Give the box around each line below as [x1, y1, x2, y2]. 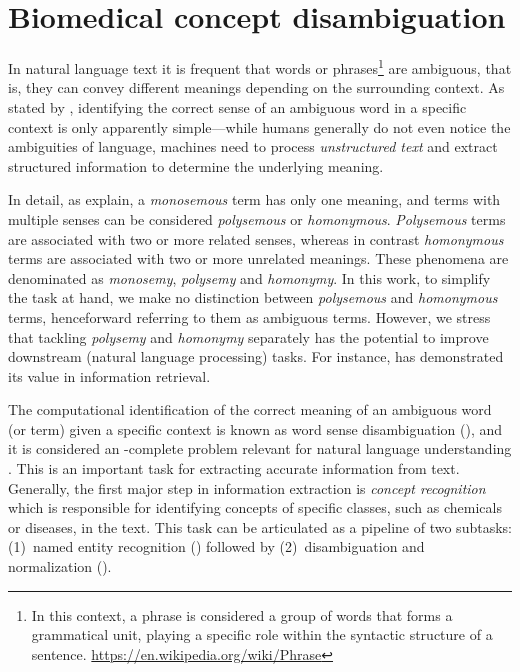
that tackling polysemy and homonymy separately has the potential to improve [8, 326, 489, 347]
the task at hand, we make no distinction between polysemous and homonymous [8, 287, 498, 308]
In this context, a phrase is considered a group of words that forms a [31, 604, 453, 625]
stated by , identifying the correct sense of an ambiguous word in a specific [8, 96, 467, 117]
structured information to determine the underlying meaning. [8, 155, 384, 176]
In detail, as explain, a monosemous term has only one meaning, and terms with [8, 189, 501, 210]
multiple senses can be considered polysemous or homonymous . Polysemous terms [8, 208, 506, 229]
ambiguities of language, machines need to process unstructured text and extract [8, 136, 498, 157]
